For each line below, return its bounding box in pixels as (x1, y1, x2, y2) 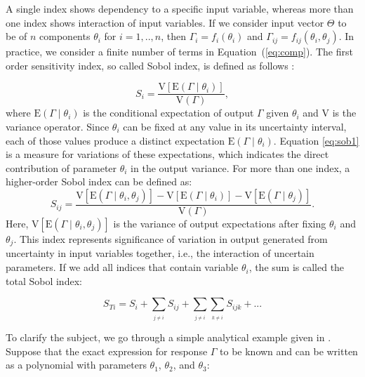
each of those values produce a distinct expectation (6, 133, 225, 147)
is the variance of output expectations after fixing (113, 216, 326, 231)
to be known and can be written (220, 343, 358, 358)
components (39, 29, 91, 44)
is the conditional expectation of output (83, 105, 254, 120)
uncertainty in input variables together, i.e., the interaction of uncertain (6, 246, 314, 260)
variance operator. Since (6, 119, 109, 134)
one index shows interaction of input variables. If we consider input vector (6, 15, 324, 29)
